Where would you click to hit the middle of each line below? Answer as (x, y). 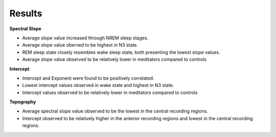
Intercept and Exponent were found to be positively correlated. (88, 78)
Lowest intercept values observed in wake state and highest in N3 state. (98, 85)
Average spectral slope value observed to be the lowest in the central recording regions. (115, 111)
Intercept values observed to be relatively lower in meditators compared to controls (110, 93)
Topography (23, 102)
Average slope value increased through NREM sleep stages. (85, 38)
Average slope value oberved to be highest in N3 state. (80, 45)
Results (26, 13)
